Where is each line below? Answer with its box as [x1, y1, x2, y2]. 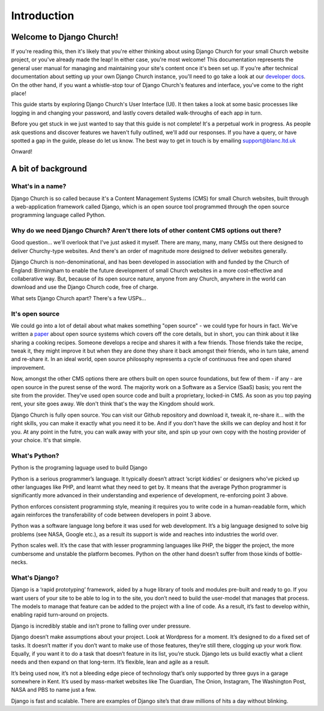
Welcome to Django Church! [11, 32, 119, 42]
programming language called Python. [11, 211, 106, 219]
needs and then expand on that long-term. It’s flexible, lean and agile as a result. [11, 658, 210, 666]
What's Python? [11, 451, 59, 459]
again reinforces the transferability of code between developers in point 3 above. [11, 511, 212, 519]
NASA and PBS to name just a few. [11, 686, 97, 694]
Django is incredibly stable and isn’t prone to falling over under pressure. [11, 622, 191, 629]
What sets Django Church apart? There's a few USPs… [11, 294, 146, 301]
